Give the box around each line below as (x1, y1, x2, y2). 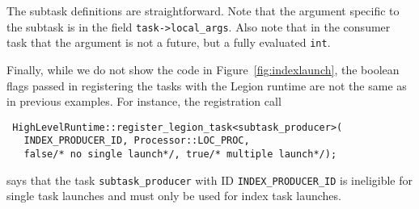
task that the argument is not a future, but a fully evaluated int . (6, 34, 331, 51)
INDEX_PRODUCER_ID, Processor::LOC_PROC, (23, 135, 250, 147)
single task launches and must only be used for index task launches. (6, 187, 341, 204)
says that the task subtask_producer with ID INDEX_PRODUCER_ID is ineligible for (6, 171, 413, 188)
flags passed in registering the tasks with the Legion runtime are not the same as (6, 77, 407, 94)
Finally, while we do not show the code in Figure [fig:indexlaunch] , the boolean (6, 61, 400, 77)
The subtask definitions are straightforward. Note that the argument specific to (6, 2, 400, 19)
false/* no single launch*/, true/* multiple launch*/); (23, 148, 337, 160)
